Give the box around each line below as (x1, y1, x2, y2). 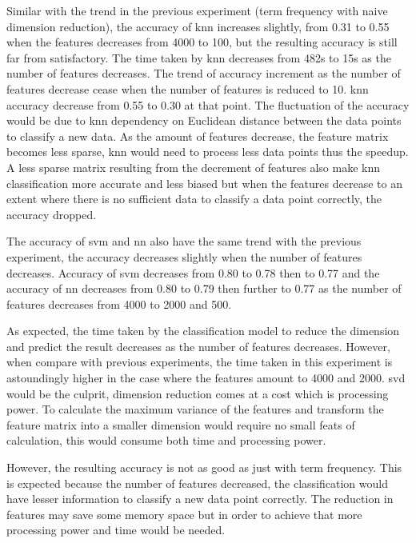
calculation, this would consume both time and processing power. (6, 432, 326, 449)
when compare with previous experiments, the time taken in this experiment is (6, 353, 393, 370)
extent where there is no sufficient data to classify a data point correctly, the (6, 190, 382, 207)
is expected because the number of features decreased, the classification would (6, 474, 388, 491)
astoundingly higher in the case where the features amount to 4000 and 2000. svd (6, 369, 406, 386)
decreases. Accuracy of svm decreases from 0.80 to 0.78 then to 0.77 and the (6, 264, 380, 281)
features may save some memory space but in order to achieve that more (6, 505, 362, 522)
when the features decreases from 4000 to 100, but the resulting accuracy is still (6, 34, 398, 50)
